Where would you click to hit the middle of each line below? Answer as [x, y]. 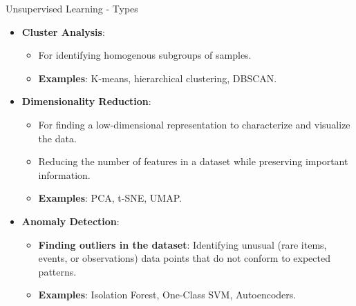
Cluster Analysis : [63, 31]
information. [64, 174]
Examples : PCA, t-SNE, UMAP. [110, 198]
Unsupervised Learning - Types [72, 8]
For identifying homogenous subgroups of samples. [145, 55]
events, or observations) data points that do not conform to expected [184, 258]
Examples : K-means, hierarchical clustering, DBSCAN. [158, 78]
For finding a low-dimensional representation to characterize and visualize [194, 124]
